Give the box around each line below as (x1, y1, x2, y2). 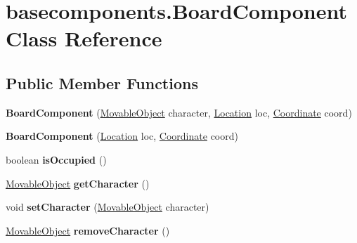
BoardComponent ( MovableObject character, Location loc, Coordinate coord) (6, 105, 352, 119)
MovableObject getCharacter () (6, 176, 150, 190)
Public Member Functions (6, 72, 198, 93)
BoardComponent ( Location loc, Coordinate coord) (6, 129, 238, 143)
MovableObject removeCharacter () (6, 223, 170, 237)
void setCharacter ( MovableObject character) (6, 199, 209, 214)
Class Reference (6, 24, 162, 53)
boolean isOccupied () (6, 152, 107, 166)
